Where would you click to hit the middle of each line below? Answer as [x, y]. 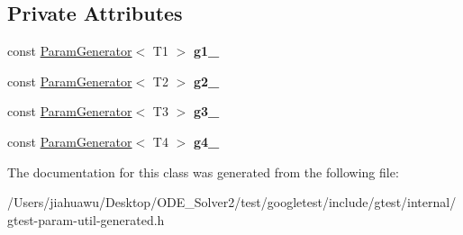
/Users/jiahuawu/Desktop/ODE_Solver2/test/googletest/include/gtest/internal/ [232, 202]
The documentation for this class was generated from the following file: [203, 172]
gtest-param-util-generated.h [86, 219]
